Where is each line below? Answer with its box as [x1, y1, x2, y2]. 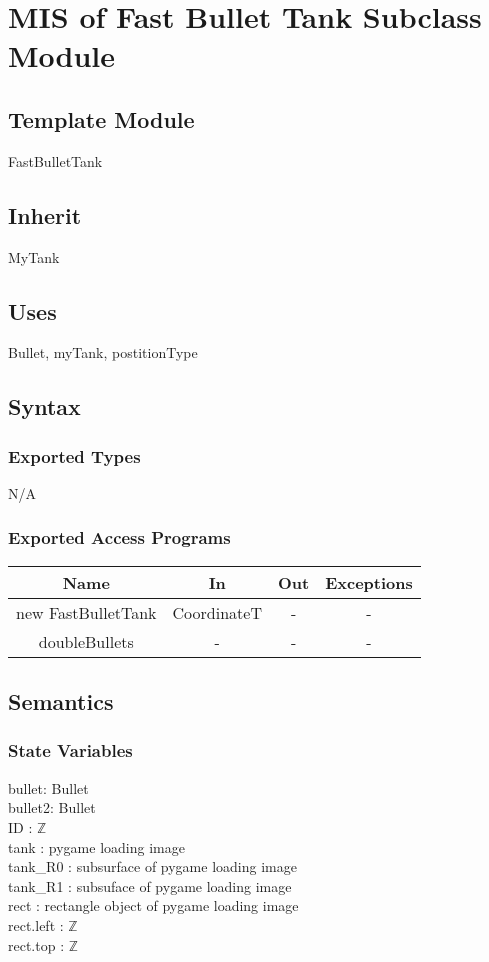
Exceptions [325, 570, 413, 594]
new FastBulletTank [16, 600, 157, 624]
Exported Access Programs [8, 525, 231, 550]
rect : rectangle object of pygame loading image [8, 895, 299, 916]
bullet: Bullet [8, 777, 89, 798]
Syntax [8, 391, 81, 422]
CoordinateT [172, 600, 262, 624]
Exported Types [8, 443, 141, 468]
